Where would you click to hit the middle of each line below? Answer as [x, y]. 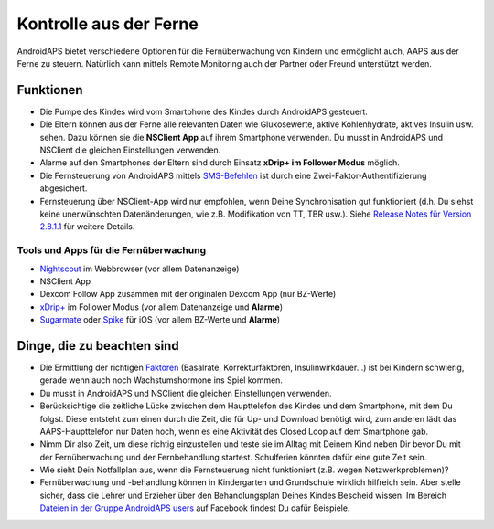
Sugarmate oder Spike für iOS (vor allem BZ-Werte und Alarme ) [160, 320]
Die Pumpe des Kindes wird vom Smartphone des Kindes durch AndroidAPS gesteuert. [204, 111]
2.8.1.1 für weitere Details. [87, 227]
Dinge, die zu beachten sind [98, 346]
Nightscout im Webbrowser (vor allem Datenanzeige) [140, 269]
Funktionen [50, 90]
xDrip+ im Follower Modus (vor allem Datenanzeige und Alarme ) [161, 307]
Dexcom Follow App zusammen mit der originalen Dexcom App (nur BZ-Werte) [188, 294]
